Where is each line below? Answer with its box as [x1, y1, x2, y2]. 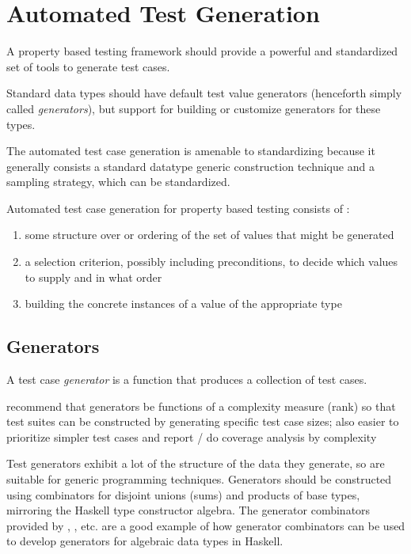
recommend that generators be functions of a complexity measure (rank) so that [6, 397, 396, 414]
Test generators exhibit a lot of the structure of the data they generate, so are [6, 455, 385, 472]
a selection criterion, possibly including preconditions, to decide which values [25, 253, 398, 270]
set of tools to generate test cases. [6, 58, 170, 74]
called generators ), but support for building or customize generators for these [6, 100, 381, 116]
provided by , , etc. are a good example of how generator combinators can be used [6, 517, 405, 533]
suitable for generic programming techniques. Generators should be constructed [6, 471, 392, 488]
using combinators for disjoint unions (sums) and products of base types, [6, 486, 360, 503]
